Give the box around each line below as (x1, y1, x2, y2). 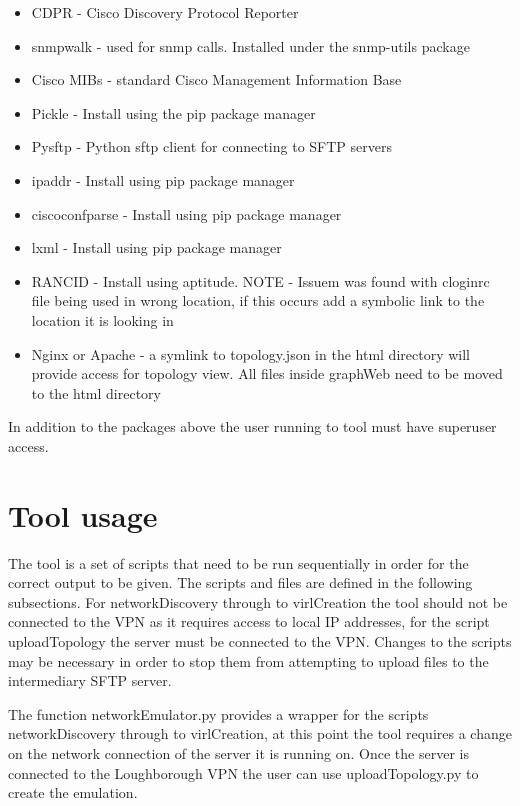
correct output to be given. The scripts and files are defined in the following (8, 572, 473, 593)
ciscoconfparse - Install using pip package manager (31, 203, 342, 224)
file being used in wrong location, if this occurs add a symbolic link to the (31, 290, 485, 311)
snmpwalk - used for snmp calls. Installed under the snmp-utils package (31, 35, 470, 56)
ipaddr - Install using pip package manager (31, 169, 295, 190)
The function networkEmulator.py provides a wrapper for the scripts (8, 703, 429, 724)
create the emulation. (8, 782, 138, 803)
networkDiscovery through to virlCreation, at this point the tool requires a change (8, 723, 512, 744)
